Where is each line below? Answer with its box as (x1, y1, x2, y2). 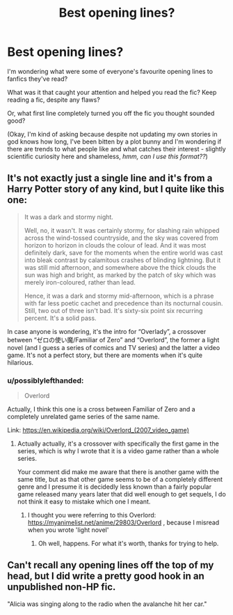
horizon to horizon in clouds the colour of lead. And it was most (24, 241, 207, 249)
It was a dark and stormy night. (24, 213, 113, 221)
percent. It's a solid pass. (24, 314, 97, 322)
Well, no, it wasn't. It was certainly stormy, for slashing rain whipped (24, 226, 220, 234)
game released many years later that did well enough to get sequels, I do (17, 490, 226, 499)
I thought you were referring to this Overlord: (27, 511, 156, 519)
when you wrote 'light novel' (27, 526, 109, 534)
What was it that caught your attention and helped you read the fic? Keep (7, 88, 217, 96)
